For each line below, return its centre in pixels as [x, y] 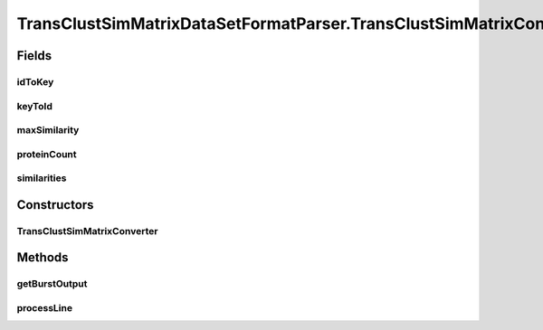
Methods [43, 258]
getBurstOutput [52, 284]
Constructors [55, 205]
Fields [34, 56]
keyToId [35, 106]
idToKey [35, 81]
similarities [42, 178]
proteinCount [47, 154]
